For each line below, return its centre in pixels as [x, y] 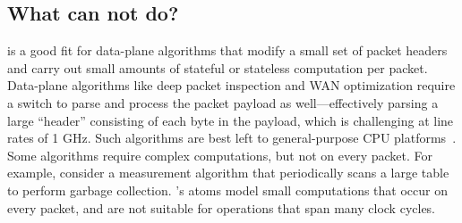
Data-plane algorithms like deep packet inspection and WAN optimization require [231, 85]
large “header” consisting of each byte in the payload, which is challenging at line [231, 120]
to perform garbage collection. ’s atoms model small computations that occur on [228, 190]
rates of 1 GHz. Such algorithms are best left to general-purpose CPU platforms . [232, 138]
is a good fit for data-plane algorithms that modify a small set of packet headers [227, 50]
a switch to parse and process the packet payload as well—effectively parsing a [223, 102]
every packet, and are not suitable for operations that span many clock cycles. [222, 207]
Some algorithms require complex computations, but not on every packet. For [220, 155]
